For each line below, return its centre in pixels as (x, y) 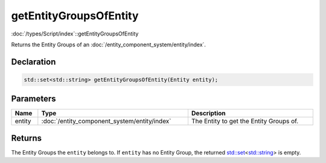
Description (208, 113)
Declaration (34, 62)
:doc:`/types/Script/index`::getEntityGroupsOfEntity (75, 34)
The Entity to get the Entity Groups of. (245, 121)
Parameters (34, 99)
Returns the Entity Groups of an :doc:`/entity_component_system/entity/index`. (109, 45)
